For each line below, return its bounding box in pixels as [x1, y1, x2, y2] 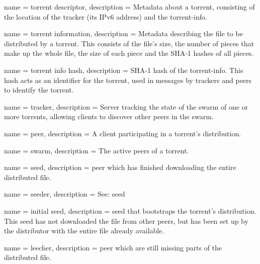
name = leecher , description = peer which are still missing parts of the [4, 242, 222, 252]
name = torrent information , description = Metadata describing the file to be [4, 28, 243, 39]
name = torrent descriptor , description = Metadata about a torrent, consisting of [4, 2, 255, 12]
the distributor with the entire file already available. [4, 225, 164, 236]
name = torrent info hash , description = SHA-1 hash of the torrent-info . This [4, 64, 243, 75]
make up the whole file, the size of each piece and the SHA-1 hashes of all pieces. [4, 48, 254, 58]
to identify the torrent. [4, 84, 74, 95]
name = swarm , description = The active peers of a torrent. [4, 145, 189, 155]
